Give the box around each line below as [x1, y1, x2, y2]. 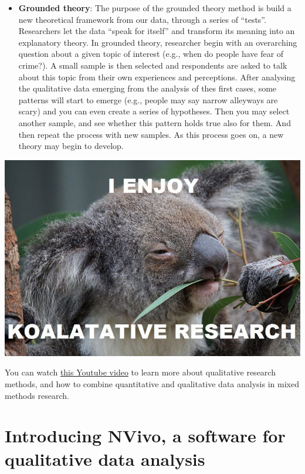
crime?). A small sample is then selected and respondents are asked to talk [18, 59, 287, 71]
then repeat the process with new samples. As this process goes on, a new [18, 128, 284, 140]
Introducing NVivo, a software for [5, 424, 286, 448]
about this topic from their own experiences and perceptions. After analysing [18, 70, 296, 83]
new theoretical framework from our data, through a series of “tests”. [18, 13, 266, 25]
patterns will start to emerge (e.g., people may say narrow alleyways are [18, 93, 278, 106]
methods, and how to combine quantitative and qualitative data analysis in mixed [5, 378, 299, 390]
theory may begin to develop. [18, 140, 124, 152]
